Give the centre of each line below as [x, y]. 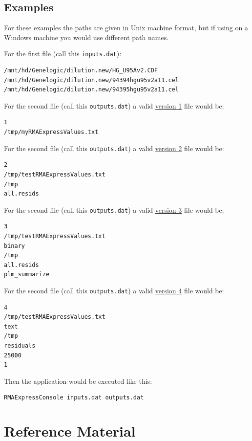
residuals [20, 345]
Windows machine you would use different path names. [86, 37]
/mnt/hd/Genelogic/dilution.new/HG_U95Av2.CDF [81, 71]
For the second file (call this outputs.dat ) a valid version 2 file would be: [114, 148]
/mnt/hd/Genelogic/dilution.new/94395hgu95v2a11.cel [91, 90]
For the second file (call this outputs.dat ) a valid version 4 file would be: [114, 290]
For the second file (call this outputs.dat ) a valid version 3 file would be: [114, 209]
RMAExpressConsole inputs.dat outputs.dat [74, 398]
